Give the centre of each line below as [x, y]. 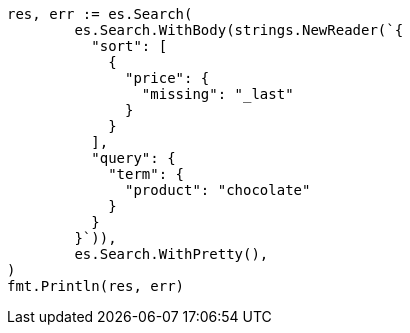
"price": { [167, 78]
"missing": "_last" [217, 94]
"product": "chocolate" [218, 190]
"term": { [146, 174]
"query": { [133, 158]
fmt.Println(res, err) [96, 286]
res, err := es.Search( [100, 14]
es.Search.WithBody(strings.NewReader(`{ [239, 30]
